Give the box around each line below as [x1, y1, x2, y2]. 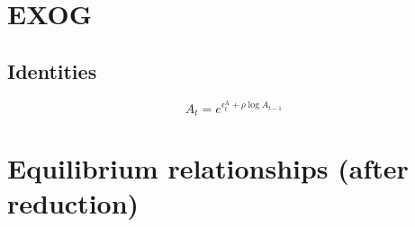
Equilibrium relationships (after [7, 150, 409, 187]
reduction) [7, 185, 140, 222]
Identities [7, 57, 97, 84]
